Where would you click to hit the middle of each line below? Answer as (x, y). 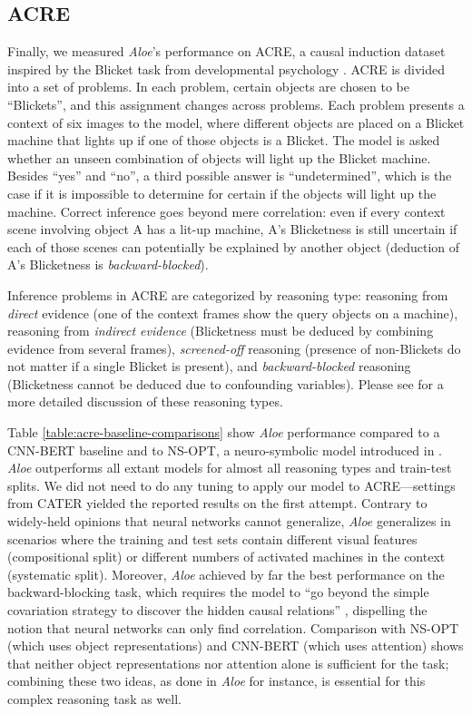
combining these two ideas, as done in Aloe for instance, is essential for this (216, 681)
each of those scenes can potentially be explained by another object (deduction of (234, 246)
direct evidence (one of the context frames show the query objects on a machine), (233, 313)
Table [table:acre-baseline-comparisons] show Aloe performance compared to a (224, 432)
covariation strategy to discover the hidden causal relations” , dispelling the (217, 610)
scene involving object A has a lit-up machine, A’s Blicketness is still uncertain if (232, 229)
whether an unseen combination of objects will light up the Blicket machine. (219, 157)
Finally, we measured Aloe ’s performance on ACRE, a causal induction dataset (226, 51)
